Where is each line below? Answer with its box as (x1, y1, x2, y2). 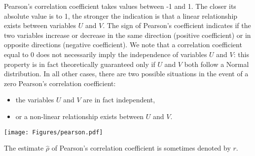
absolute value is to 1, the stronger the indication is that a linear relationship (4, 10, 238, 21)
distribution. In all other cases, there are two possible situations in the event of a (4, 68, 249, 79)
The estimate (4, 143, 44, 153)
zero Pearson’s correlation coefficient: (4, 78, 116, 88)
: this (233, 49, 249, 59)
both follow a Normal (184, 59, 249, 69)
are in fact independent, (83, 94, 155, 105)
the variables (15, 94, 54, 105)
